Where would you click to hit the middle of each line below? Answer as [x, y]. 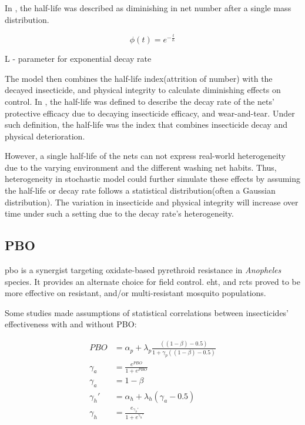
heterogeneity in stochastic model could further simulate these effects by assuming [153, 179]
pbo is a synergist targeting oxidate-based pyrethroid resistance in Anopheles [143, 270]
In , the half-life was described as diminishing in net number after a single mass [148, 8]
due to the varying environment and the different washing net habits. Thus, [141, 167]
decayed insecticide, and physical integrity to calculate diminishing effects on [143, 90]
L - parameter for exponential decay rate [78, 59]
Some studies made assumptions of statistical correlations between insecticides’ [147, 312]
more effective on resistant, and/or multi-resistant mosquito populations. [135, 293]
